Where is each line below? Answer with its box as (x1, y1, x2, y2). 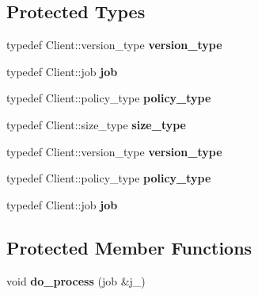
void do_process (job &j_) (6, 272, 146, 289)
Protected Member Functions (6, 235, 252, 259)
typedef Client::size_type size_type (6, 116, 186, 132)
